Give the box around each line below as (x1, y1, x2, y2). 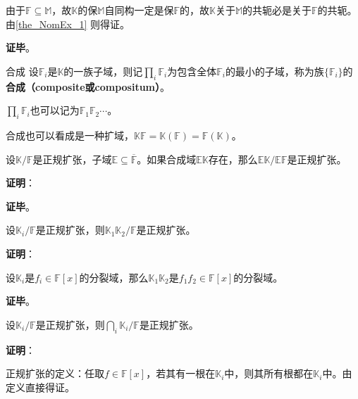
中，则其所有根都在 (224, 366, 314, 381)
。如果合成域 (137, 151, 197, 166)
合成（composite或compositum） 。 (6, 79, 171, 94)
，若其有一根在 (146, 366, 216, 381)
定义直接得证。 (6, 379, 75, 394)
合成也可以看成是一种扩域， (6, 127, 134, 142)
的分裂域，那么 (79, 270, 149, 284)
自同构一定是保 (104, 3, 174, 17)
